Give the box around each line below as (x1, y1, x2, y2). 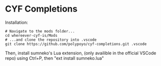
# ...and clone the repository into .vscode (5, 37, 97, 42)
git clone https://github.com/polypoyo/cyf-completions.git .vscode (5, 41, 147, 47)
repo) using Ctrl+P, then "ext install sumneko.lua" (5, 55, 104, 61)
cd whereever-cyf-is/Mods (5, 33, 57, 38)
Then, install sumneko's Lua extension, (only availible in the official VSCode (5, 50, 157, 56)
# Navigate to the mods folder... (5, 29, 75, 33)
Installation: (5, 19, 28, 25)
